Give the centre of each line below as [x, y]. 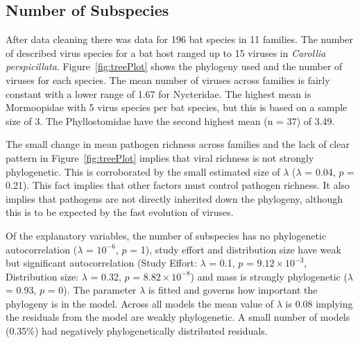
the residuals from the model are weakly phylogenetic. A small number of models [178, 317]
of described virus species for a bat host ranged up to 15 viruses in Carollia [166, 52]
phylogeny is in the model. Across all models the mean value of [140, 303]
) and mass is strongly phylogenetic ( [269, 276]
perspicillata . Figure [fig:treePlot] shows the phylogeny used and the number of [174, 66]
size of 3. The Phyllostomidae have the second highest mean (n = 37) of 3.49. [170, 120]
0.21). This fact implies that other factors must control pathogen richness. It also [178, 185]
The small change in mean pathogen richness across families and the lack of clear [178, 144]
